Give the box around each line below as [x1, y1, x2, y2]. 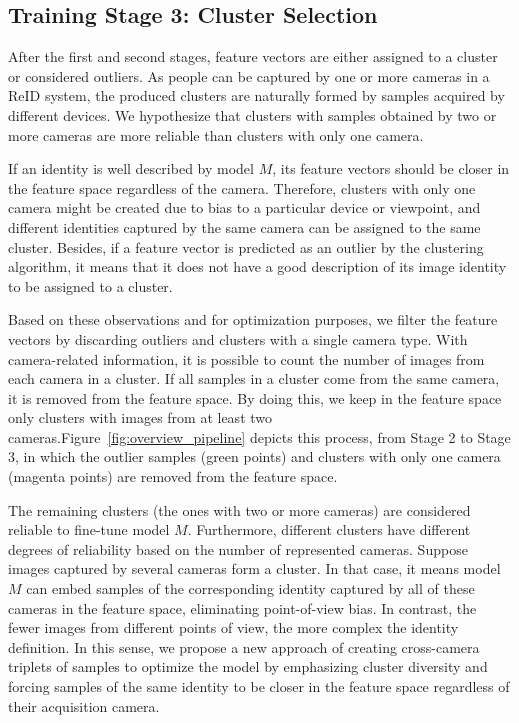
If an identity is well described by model [8, 158, 254, 179]
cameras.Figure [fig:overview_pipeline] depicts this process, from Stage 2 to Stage [8, 426, 511, 447]
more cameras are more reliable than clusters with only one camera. [8, 124, 424, 145]
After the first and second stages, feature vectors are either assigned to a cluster [8, 46, 498, 67]
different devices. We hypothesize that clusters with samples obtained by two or [8, 104, 497, 125]
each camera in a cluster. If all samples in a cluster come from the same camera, [8, 368, 500, 389]
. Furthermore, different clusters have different [187, 519, 471, 540]
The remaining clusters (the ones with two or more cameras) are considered [8, 499, 471, 520]
